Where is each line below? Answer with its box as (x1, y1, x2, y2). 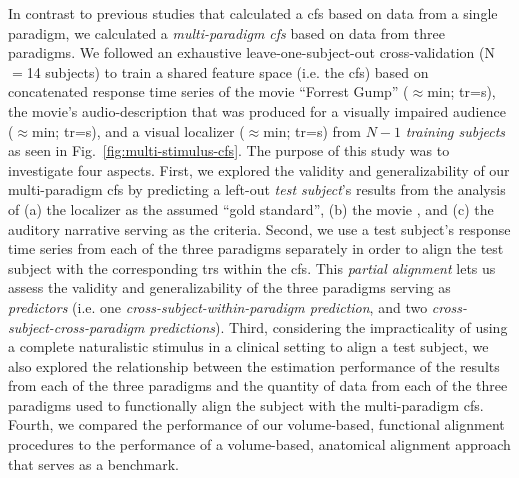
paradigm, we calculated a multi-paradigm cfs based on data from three (8, 22, 446, 43)
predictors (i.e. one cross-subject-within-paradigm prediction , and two (8, 296, 428, 317)
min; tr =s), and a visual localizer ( (32, 120, 245, 141)
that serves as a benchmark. (8, 453, 180, 474)
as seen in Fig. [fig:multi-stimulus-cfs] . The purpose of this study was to (8, 140, 450, 161)
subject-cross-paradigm (8, 316, 145, 337)
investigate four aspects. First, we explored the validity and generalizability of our (8, 159, 510, 180)
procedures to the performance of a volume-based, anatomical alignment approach (8, 434, 511, 455)
